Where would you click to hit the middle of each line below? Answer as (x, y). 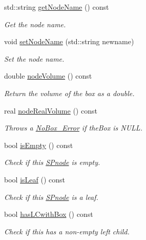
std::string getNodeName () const (57, 7)
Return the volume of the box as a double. (69, 93)
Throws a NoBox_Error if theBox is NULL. (73, 128)
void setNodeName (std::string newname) (69, 41)
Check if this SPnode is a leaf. (51, 197)
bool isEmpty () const (39, 145)
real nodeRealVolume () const (51, 110)
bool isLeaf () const (35, 179)
